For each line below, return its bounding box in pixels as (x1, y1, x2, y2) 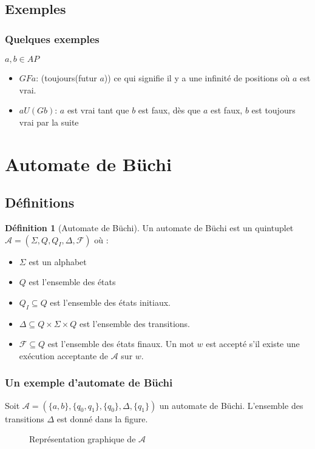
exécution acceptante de (19, 349, 108, 362)
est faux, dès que (138, 104, 201, 116)
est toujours (251, 104, 296, 116)
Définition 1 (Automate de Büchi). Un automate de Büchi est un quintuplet (5, 221, 294, 234)
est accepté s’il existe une (206, 337, 300, 350)
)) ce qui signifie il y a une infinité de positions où (104, 72, 290, 84)
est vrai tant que (67, 104, 129, 116)
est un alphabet (29, 255, 87, 268)
